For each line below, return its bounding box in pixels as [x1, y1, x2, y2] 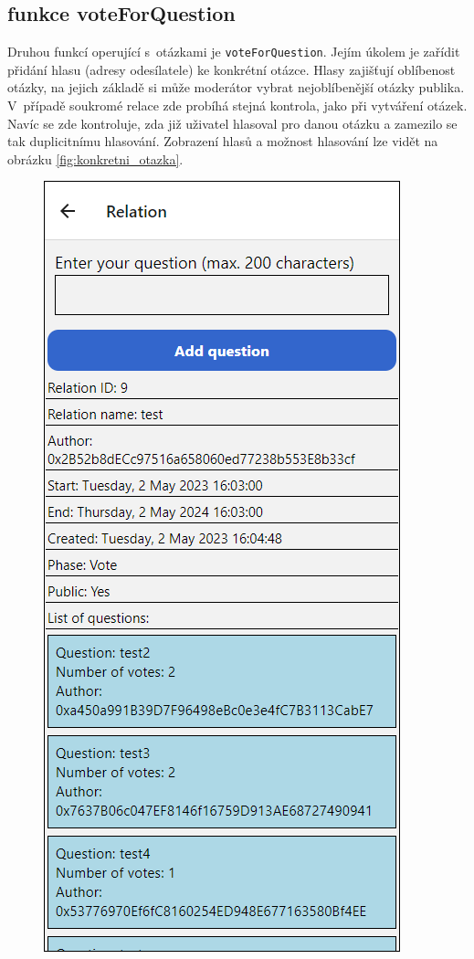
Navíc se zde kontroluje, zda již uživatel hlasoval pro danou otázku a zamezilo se [7, 113, 458, 132]
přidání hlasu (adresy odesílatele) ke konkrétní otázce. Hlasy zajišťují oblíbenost [7, 59, 456, 79]
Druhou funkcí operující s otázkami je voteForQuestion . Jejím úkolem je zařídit [7, 42, 460, 61]
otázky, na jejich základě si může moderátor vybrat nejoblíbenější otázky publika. [7, 78, 465, 97]
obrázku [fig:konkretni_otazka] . [7, 149, 184, 168]
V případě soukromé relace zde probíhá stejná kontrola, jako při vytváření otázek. [7, 96, 468, 115]
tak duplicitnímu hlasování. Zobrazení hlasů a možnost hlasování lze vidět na [7, 132, 438, 151]
